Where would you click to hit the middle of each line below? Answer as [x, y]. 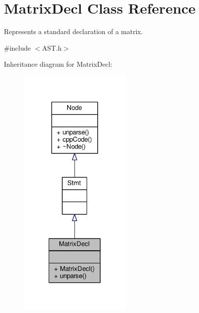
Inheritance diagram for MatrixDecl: [58, 64]
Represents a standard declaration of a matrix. [73, 31]
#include [18, 47]
